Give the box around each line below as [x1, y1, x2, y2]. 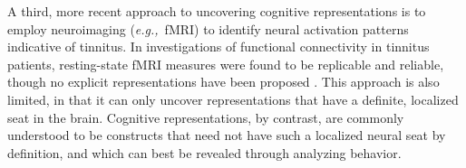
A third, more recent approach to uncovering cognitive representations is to [7, 2, 426, 20]
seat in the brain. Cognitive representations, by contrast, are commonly [7, 107, 404, 126]
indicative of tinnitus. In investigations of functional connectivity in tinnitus [7, 37, 430, 56]
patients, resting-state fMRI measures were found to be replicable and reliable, [7, 54, 444, 73]
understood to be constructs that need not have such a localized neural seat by [7, 126, 446, 145]
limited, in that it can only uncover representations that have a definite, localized [7, 89, 459, 108]
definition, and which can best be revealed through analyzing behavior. [7, 143, 402, 162]
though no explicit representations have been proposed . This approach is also [7, 72, 440, 91]
